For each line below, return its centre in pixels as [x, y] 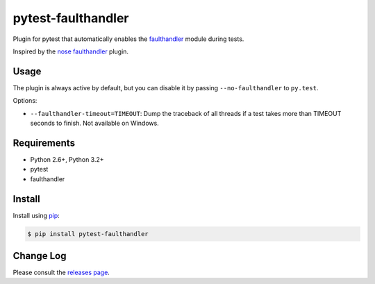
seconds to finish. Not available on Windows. [94, 123]
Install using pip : [36, 215]
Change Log [40, 256]
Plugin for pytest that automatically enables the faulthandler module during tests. [128, 39]
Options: [25, 101]
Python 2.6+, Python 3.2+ [67, 159]
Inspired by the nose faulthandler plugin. [70, 51]
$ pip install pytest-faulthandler [88, 234]
